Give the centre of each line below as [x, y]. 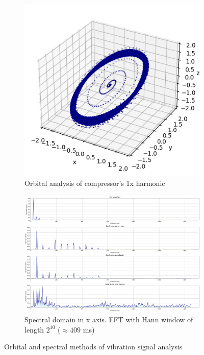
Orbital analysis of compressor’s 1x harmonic [95, 183]
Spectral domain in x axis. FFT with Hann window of [109, 319]
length [34, 329]
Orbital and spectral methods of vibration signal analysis [93, 347]
